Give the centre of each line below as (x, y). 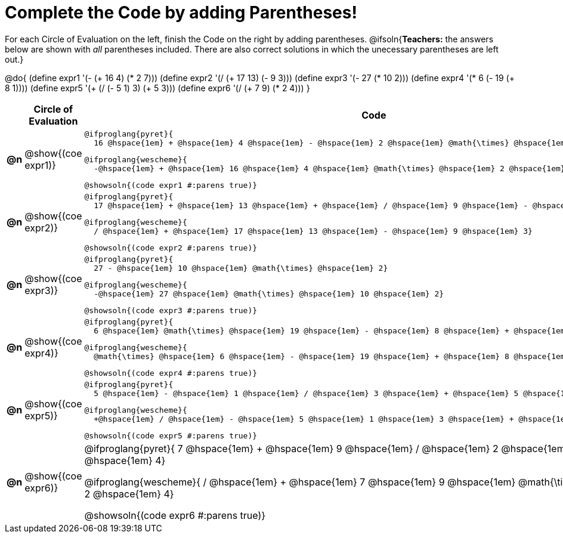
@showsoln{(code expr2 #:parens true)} (171, 248)
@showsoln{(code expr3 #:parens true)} (171, 310)
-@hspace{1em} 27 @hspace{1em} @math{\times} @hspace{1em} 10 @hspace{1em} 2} (269, 293)
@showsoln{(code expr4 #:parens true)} (171, 373)
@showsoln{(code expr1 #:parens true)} (171, 185)
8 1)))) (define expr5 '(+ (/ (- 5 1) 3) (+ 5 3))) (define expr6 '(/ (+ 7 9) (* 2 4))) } (157, 88)
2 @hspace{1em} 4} (129, 494)
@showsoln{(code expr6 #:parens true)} (175, 515)
